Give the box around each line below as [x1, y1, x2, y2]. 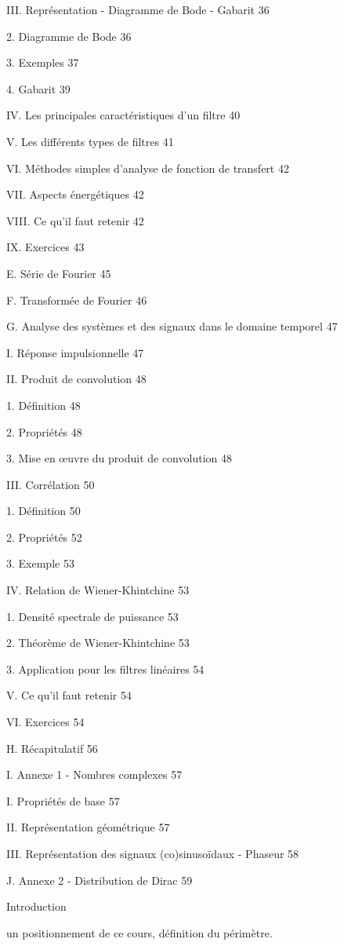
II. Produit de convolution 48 [6, 371, 147, 387]
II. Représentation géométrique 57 [6, 819, 170, 835]
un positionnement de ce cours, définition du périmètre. [6, 924, 273, 941]
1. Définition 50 [6, 502, 81, 519]
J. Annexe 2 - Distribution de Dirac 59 [6, 871, 193, 888]
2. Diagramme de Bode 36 [6, 27, 132, 44]
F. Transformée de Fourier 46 [6, 291, 147, 308]
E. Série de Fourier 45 [6, 265, 111, 281]
